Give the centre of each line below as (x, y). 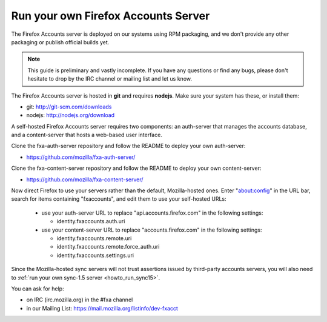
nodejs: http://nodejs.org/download (71, 115)
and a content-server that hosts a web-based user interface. (87, 135)
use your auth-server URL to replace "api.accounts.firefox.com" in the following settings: (152, 213)
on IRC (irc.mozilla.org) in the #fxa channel (80, 300)
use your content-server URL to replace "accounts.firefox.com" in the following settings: (152, 230)
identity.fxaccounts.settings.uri (95, 255)
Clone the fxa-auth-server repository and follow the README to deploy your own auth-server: (128, 146)
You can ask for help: (38, 289)
